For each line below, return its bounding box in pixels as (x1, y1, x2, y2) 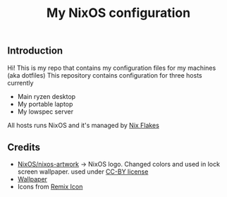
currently (7, 78, 34, 87)
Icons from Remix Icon (17, 182, 83, 191)
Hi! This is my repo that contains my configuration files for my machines (7, 64, 216, 72)
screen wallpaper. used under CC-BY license (17, 167, 149, 176)
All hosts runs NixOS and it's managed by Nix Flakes (7, 121, 160, 129)
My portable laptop (17, 100, 73, 108)
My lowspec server (17, 107, 74, 116)
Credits (7, 141, 41, 153)
